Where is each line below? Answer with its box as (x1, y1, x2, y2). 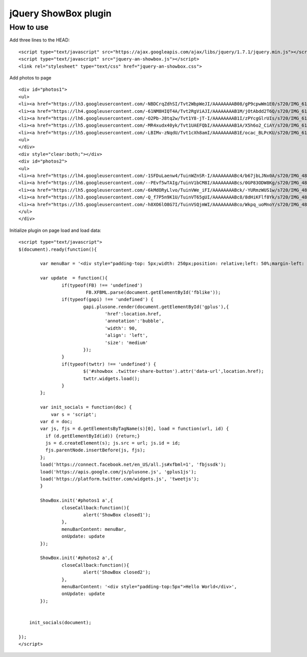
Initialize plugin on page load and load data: (9, 227, 102, 233)
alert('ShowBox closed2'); (83, 569, 151, 575)
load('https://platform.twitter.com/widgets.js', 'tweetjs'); (40, 476, 200, 482)
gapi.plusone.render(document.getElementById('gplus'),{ (83, 304, 229, 310)
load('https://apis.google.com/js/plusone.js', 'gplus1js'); (40, 469, 197, 474)
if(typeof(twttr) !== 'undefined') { (61, 361, 156, 367)
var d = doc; (40, 419, 73, 424)
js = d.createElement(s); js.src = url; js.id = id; (45, 440, 181, 446)
